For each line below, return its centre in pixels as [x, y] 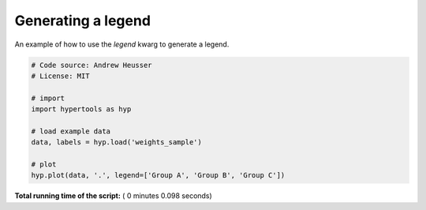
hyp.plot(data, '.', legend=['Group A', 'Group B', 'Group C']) [158, 175]
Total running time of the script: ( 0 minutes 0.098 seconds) [113, 196]
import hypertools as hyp [81, 109]
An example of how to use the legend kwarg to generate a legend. [122, 44]
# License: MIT [60, 76]
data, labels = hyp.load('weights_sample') [117, 142]
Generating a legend [83, 21]
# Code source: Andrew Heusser [92, 65]
